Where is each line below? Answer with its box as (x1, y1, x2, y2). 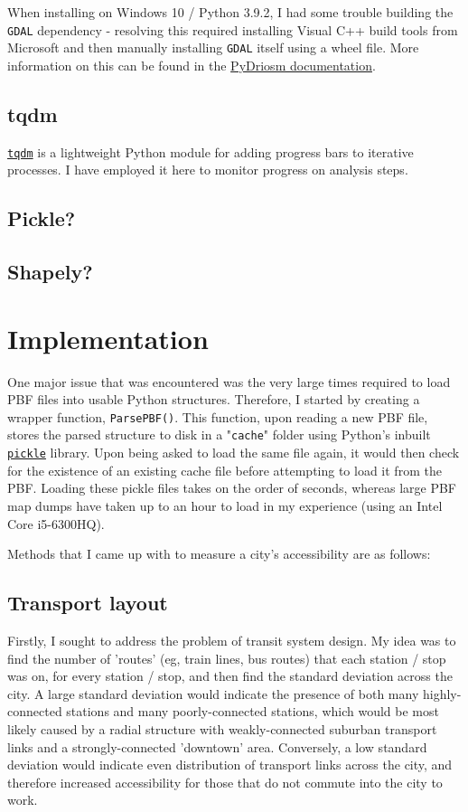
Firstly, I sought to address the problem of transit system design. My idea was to (7, 630, 456, 649)
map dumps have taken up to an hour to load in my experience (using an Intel (7, 496, 443, 515)
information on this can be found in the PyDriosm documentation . (7, 55, 376, 74)
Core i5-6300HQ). (7, 514, 105, 533)
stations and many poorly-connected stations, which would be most (66, 702, 439, 721)
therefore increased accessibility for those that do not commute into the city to (7, 772, 443, 791)
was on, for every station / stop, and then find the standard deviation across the (7, 666, 453, 685)
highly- (422, 684, 462, 703)
